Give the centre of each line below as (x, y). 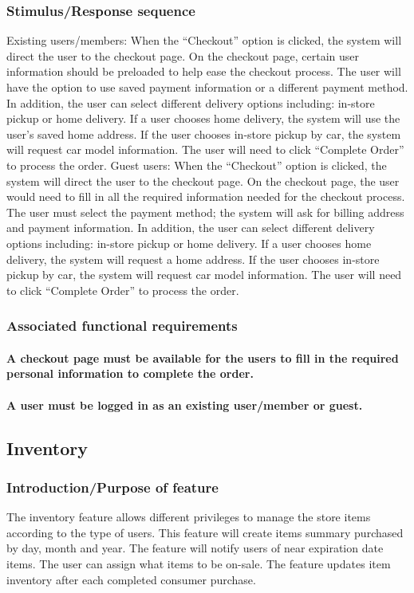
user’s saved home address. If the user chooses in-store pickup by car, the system (204, 134)
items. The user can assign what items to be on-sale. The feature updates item (199, 563)
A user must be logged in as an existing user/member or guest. (185, 404)
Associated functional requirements (122, 326)
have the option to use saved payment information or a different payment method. (207, 87)
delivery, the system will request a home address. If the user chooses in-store (193, 259)
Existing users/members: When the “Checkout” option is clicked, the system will (204, 40)
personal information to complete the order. (130, 373)
